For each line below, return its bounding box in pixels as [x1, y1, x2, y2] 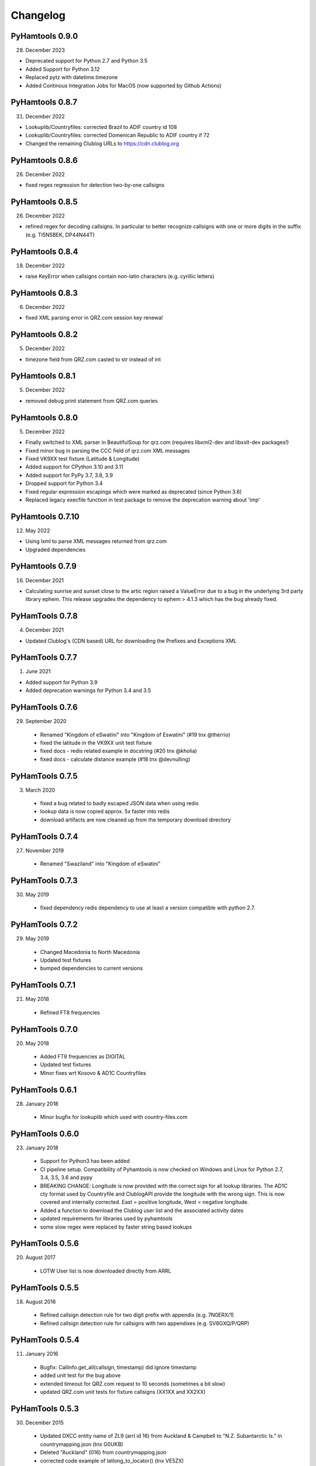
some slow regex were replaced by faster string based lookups [40, 1223, 193, 1230]
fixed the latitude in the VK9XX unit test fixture [40, 739, 152, 746]
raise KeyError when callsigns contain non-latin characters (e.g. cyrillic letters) [25, 273, 215, 280]
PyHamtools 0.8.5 [11, 196, 78, 206]
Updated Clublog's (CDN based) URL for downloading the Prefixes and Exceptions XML [25, 637, 237, 644]
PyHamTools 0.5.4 [11, 1335, 80, 1345]
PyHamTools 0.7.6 [11, 703, 78, 712]
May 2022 [25, 527, 50, 534]
